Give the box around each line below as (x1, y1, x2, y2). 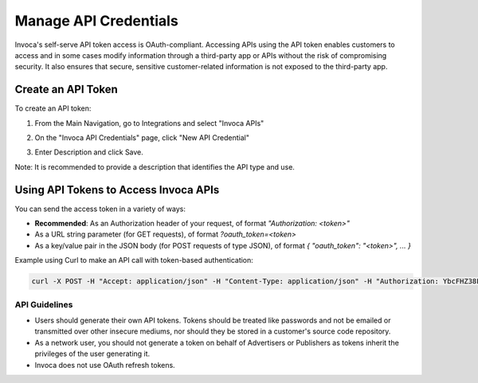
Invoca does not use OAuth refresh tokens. (34, 360, 175, 369)
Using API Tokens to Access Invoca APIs (14, 183, 220, 197)
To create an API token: (14, 104, 92, 113)
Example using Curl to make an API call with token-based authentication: (14, 256, 254, 265)
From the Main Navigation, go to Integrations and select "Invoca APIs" (34, 118, 264, 127)
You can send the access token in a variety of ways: (14, 204, 186, 213)
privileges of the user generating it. (34, 349, 151, 358)
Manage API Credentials (14, 12, 178, 29)
